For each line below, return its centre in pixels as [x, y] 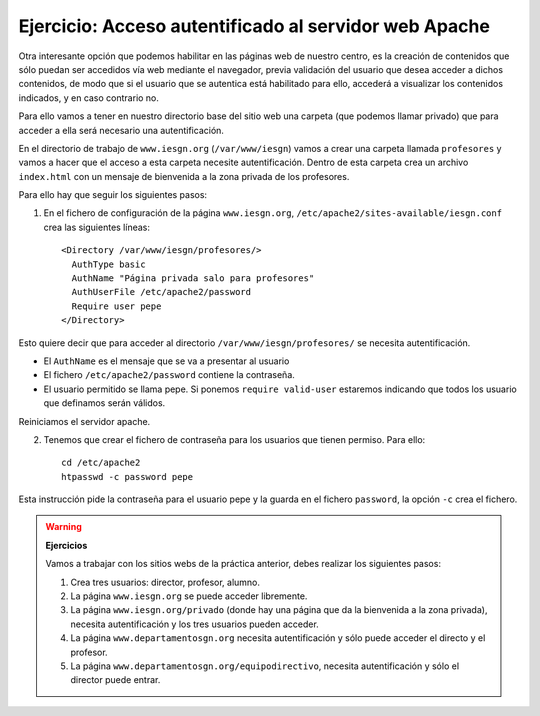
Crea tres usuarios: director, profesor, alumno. [165, 582]
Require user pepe [116, 306]
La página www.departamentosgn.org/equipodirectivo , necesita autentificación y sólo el [265, 666]
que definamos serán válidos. [104, 403]
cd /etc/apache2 [101, 463]
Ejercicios [66, 545]
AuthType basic [108, 264]
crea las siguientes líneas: [96, 227]
